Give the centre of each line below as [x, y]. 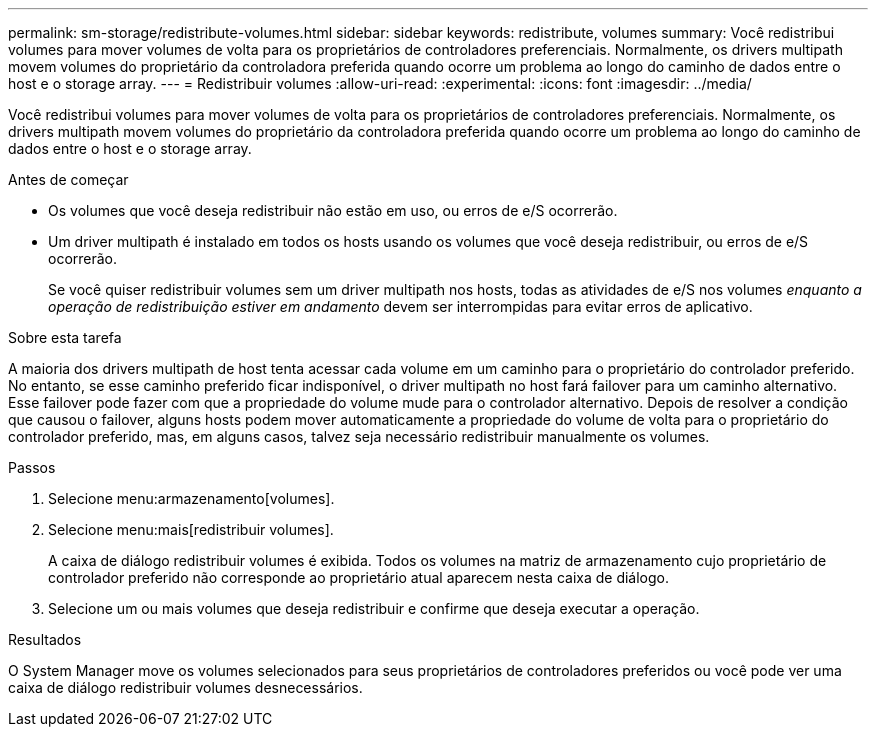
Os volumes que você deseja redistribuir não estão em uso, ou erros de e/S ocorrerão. [333, 210]
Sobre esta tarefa [65, 337]
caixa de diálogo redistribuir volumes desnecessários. [185, 687]
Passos [32, 467]
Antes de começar [68, 179]
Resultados [45, 639]
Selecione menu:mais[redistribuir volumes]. [191, 529]
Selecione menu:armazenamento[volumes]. [191, 498]
